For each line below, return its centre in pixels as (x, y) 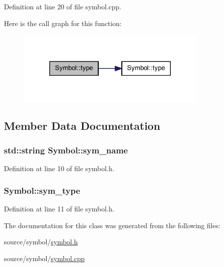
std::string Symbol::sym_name (66, 150)
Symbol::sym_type (42, 190)
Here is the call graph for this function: (63, 23)
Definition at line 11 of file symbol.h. (59, 208)
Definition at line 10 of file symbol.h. (59, 168)
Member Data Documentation (82, 126)
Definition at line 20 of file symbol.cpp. (63, 6)
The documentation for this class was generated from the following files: (112, 225)
